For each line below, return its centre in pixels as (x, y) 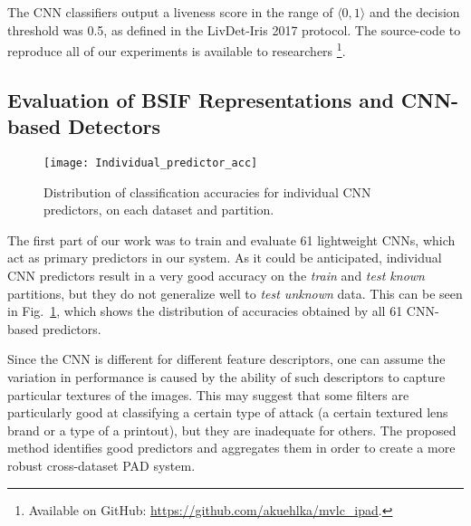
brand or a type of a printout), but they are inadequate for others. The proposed (232, 430)
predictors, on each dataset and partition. (159, 210)
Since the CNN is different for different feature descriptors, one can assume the (226, 359)
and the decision (414, 12)
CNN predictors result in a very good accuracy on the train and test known (216, 276)
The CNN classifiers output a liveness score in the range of (170, 12)
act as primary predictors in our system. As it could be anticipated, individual (225, 258)
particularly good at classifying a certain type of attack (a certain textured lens (228, 412)
